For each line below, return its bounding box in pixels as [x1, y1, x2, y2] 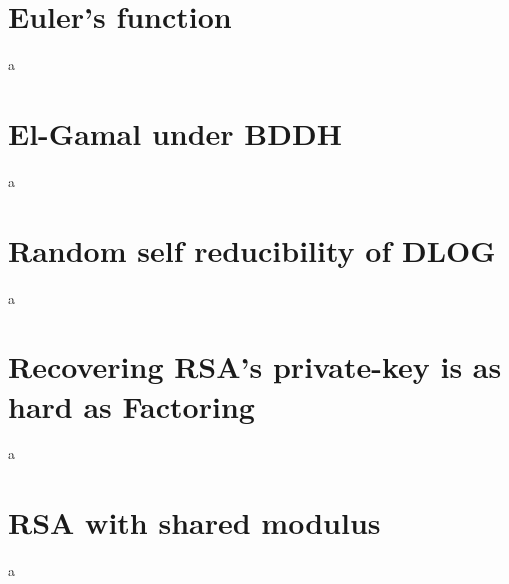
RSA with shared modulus [8, 502, 381, 543]
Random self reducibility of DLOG [8, 229, 496, 270]
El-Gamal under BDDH [8, 112, 342, 153]
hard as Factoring [8, 385, 255, 426]
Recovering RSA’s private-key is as [8, 346, 502, 387]
